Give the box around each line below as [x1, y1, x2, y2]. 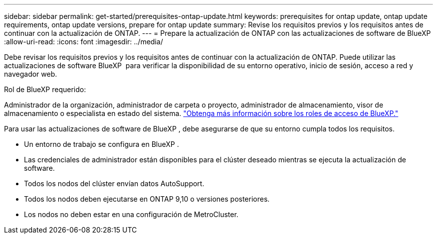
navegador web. [4, 70, 57, 78]
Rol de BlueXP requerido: [4, 85, 86, 94]
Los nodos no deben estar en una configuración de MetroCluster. [24, 210, 238, 219]
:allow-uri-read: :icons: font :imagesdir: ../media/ [4, 37, 163, 46]
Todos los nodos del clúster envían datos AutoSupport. [24, 179, 205, 188]
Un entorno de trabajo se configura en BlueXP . [24, 140, 179, 148]
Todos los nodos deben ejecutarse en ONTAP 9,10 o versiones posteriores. [24, 195, 270, 203]
